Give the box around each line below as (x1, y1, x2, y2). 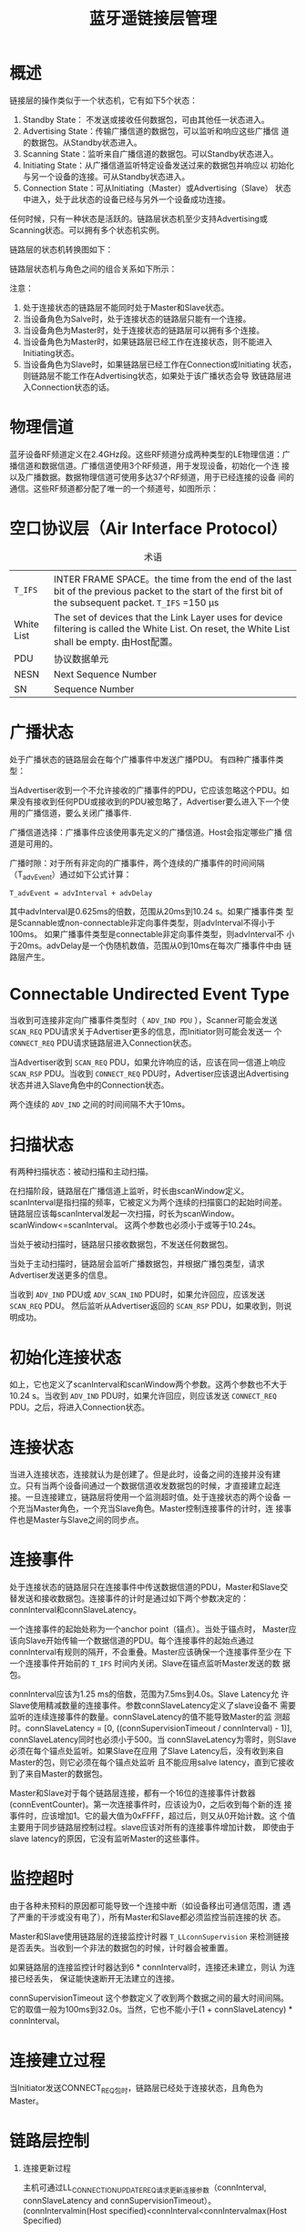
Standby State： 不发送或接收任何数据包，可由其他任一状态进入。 (22, 114, 270, 125)
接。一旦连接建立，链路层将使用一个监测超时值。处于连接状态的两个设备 (9, 1492, 280, 1503)
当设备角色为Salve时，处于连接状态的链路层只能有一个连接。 (22, 313, 251, 324)
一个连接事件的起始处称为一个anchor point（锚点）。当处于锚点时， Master (9, 1624, 289, 1635)
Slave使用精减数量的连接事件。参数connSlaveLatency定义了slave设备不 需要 (9, 1700, 296, 1711)
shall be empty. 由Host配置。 (53, 635, 178, 647)
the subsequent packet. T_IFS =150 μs (53, 596, 219, 608)
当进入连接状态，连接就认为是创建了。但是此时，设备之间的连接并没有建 (9, 1469, 280, 1480)
